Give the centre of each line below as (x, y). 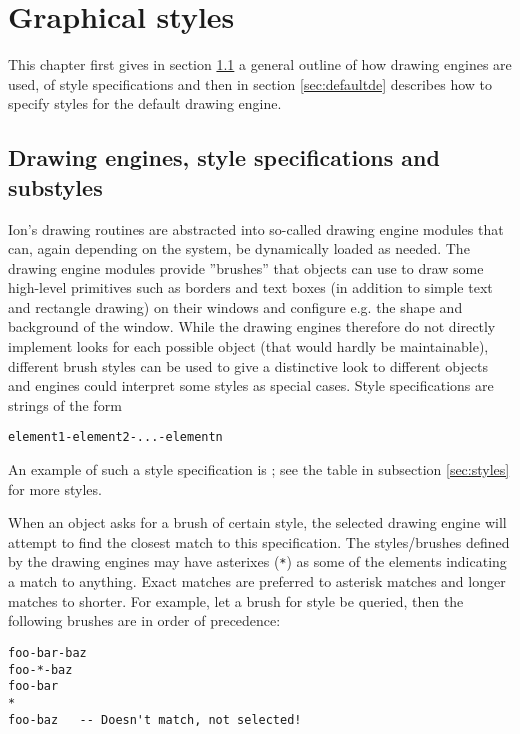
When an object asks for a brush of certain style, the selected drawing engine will (257, 522)
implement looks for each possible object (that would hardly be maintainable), (248, 346)
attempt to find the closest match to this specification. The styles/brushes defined (259, 541)
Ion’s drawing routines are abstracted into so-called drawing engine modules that (256, 228)
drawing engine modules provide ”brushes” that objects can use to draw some (246, 267)
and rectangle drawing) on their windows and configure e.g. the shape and (235, 306)
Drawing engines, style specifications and (224, 157)
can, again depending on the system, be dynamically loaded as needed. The (239, 248)
